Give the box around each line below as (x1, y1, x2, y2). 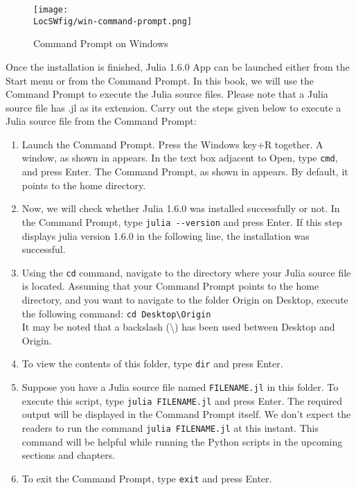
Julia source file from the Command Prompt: (6, 114, 197, 128)
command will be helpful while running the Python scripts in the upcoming (21, 434, 343, 448)
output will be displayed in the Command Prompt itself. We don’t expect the (21, 407, 351, 421)
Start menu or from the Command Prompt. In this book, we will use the (6, 73, 314, 87)
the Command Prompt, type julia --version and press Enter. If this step (21, 214, 342, 229)
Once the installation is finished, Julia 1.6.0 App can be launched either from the (6, 59, 350, 73)
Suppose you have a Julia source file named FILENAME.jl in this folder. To (21, 380, 339, 394)
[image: (33, 5, 69, 15)
